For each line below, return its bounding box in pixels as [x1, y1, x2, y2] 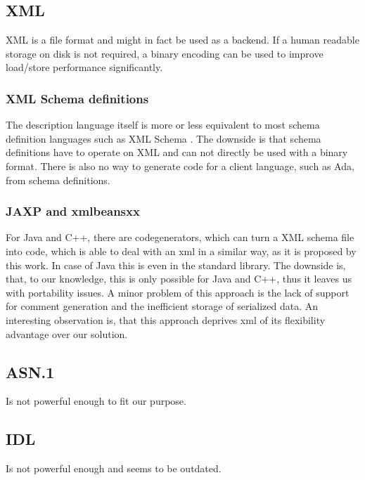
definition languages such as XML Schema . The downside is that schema [6, 131, 321, 145]
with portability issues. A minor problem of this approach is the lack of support [6, 285, 350, 299]
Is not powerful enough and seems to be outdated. [6, 461, 222, 476]
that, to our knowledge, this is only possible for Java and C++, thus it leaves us [6, 271, 352, 286]
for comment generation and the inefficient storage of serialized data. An [6, 299, 319, 313]
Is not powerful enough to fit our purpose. [6, 394, 186, 408]
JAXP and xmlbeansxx [6, 202, 140, 220]
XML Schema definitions [6, 89, 149, 107]
